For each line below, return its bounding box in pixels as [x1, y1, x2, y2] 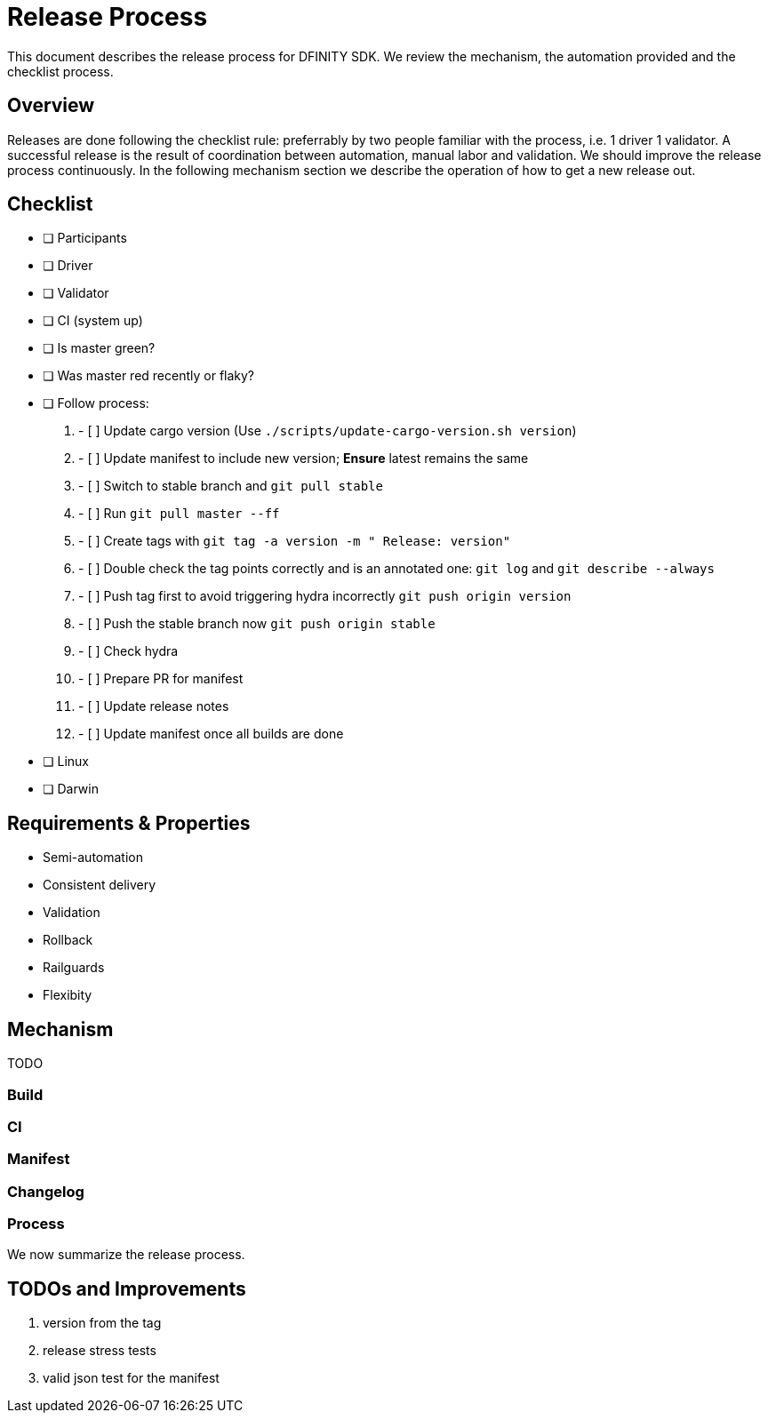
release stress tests [43, 1343, 156, 1359]
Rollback [43, 932, 93, 948]
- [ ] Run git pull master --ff [78, 506, 280, 522]
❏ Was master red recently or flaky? [43, 368, 255, 384]
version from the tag [43, 1315, 162, 1331]
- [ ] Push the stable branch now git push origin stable [78, 616, 436, 632]
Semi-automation [43, 850, 143, 866]
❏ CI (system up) [43, 313, 143, 329]
